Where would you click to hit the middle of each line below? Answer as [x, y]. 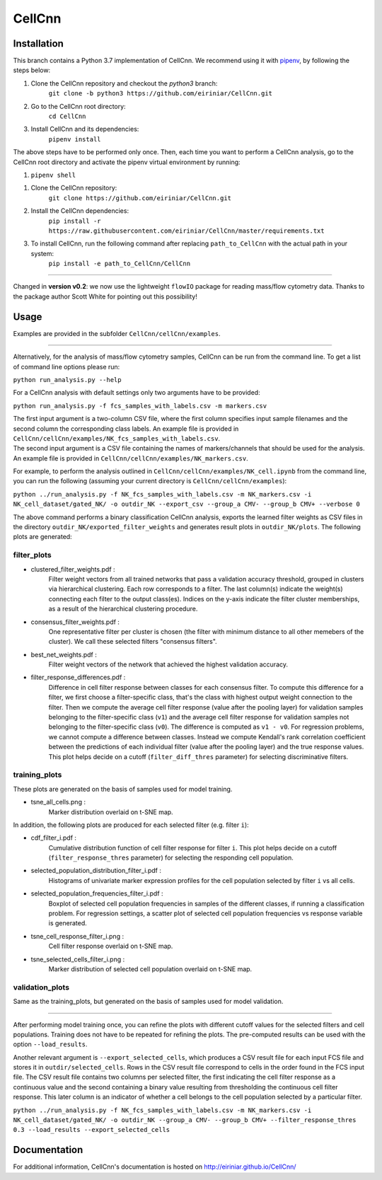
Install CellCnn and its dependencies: [85, 129]
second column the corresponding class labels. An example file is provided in [126, 429]
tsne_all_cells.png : [58, 802]
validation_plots [41, 987]
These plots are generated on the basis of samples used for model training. [123, 789]
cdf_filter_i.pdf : [54, 838]
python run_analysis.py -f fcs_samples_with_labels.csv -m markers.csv [140, 406]
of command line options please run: [66, 366]
